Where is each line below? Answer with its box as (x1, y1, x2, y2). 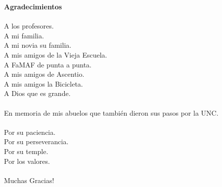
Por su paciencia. (4, 126, 56, 137)
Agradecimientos (4, 1, 62, 11)
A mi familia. (4, 30, 44, 40)
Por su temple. (4, 146, 48, 156)
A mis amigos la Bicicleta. (4, 78, 83, 89)
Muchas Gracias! (4, 175, 54, 185)
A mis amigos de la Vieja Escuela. (4, 49, 107, 60)
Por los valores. (4, 156, 50, 166)
